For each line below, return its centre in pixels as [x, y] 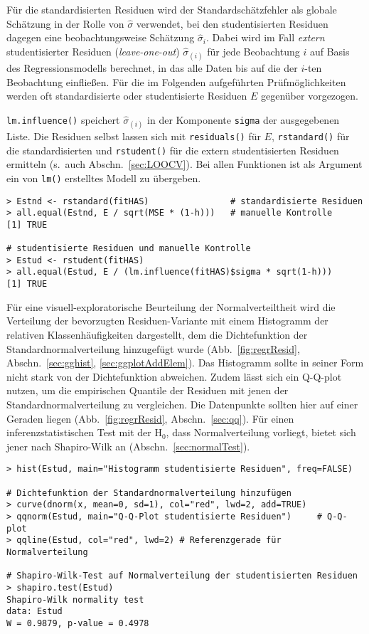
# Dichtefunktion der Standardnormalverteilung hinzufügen [149, 493]
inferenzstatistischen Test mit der [79, 432]
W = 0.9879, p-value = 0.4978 [78, 623]
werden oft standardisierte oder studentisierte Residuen [127, 96]
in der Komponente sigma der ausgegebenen [244, 119]
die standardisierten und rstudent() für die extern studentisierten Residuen [173, 150]
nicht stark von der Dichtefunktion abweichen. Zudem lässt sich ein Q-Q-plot [174, 376]
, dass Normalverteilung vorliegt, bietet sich [261, 432]
